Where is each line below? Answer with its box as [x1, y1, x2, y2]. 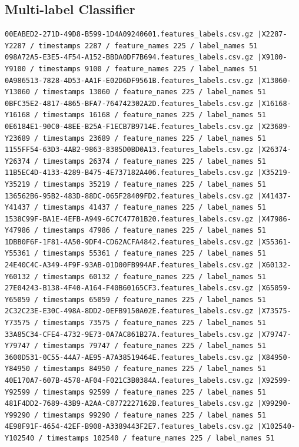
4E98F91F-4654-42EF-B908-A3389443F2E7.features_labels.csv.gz [5, 422, 254, 431]
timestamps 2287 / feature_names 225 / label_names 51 [38, 41, 258, 50]
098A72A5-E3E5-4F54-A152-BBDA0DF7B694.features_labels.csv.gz [5, 53, 254, 62]
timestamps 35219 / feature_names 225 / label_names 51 [42, 180, 266, 188]
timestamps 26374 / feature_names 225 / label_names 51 [42, 157, 266, 165]
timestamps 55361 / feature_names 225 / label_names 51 [42, 249, 266, 258]
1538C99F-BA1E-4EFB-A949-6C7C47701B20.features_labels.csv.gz [5, 214, 254, 223]
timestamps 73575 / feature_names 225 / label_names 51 [42, 319, 266, 327]
